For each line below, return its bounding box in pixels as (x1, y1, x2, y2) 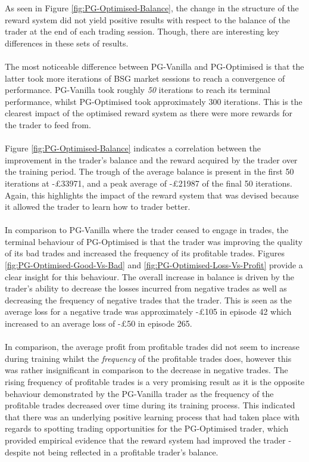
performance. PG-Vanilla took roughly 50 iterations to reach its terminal (5, 83, 270, 96)
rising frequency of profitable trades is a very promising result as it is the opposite (5, 376, 305, 387)
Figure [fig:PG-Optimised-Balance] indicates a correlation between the (5, 142, 261, 154)
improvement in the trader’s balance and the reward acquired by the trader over (5, 153, 298, 166)
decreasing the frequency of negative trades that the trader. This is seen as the (5, 293, 292, 306)
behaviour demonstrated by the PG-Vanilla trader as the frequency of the (5, 387, 274, 399)
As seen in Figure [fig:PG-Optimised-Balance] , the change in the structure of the (5, 2, 299, 14)
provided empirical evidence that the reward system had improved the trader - (5, 433, 292, 446)
